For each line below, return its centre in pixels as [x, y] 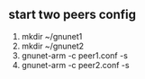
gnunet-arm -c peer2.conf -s [75, 65]
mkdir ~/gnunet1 [52, 36]
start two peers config [72, 15]
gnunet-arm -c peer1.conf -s [74, 55]
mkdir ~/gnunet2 [53, 46]
